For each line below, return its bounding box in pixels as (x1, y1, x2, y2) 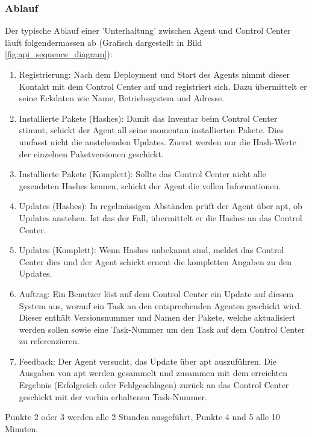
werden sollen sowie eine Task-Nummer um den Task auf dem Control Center (19, 322, 305, 335)
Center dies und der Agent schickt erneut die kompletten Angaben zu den (19, 255, 292, 268)
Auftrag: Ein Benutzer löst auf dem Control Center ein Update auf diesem (19, 287, 294, 300)
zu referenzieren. (19, 335, 80, 347)
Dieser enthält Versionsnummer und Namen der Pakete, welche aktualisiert (19, 311, 296, 324)
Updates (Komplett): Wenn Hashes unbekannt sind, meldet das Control (19, 244, 284, 256)
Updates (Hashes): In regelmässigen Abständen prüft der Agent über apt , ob (19, 200, 302, 212)
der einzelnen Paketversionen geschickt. (19, 147, 164, 160)
